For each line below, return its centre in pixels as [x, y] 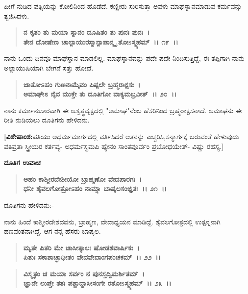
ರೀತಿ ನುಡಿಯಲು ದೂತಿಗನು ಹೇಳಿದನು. [47, 120]
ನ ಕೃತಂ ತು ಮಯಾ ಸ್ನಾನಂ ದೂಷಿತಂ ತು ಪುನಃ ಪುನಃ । [87, 32]
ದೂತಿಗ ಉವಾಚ [22, 162]
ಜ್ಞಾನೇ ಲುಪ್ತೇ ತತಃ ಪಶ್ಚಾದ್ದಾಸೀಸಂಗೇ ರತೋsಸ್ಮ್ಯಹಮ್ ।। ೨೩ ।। [97, 283]
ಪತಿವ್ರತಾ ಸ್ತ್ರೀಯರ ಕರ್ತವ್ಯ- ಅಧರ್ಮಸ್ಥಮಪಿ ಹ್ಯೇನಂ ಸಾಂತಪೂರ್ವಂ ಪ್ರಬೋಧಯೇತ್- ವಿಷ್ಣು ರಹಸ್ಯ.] [114, 146]
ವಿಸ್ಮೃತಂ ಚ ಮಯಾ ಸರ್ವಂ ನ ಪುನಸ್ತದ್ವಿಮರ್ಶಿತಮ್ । [84, 273]
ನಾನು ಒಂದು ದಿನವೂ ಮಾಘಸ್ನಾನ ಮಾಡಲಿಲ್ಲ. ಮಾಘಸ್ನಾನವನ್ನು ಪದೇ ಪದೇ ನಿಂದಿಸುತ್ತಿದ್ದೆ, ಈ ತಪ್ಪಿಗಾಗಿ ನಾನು [124, 58]
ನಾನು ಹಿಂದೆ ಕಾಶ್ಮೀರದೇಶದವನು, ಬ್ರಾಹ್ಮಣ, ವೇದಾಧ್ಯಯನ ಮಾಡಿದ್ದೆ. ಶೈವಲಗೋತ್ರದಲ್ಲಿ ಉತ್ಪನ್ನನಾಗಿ [112, 221]
